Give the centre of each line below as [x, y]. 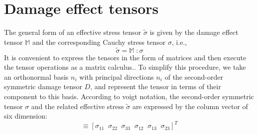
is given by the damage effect [194, 32]
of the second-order [194, 76]
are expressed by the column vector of [190, 106]
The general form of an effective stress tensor [73, 32]
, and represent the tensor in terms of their [156, 86]
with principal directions [117, 76]
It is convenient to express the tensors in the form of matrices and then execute [125, 57]
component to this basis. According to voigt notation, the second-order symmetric [129, 96]
